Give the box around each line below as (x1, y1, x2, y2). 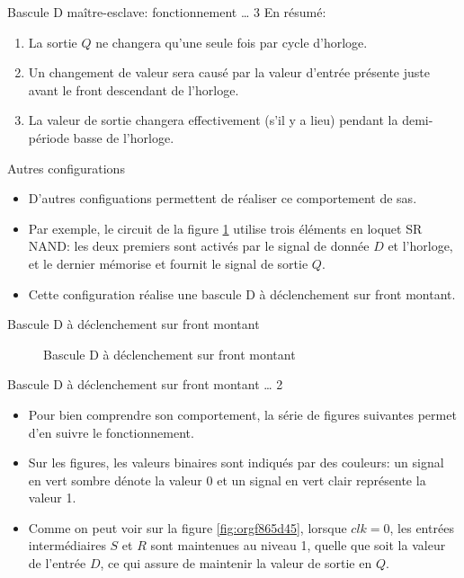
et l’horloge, (388, 236, 453, 255)
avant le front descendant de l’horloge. (28, 80, 239, 99)
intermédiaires (28, 536, 106, 555)
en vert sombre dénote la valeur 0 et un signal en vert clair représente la (28, 470, 426, 489)
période (28, 128, 69, 147)
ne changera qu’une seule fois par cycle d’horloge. (95, 32, 368, 51)
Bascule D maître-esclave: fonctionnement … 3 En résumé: (7, 3, 326, 21)
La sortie (28, 32, 77, 51)
